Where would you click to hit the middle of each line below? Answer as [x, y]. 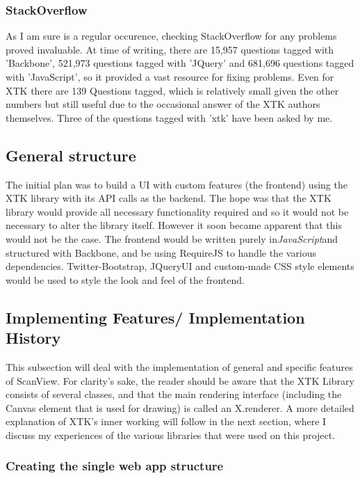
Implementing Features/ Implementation [155, 317]
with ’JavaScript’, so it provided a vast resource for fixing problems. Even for [170, 77]
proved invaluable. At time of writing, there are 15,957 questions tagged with [170, 49]
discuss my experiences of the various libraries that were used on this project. [171, 435]
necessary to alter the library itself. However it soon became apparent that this [174, 225]
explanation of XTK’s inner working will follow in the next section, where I [166, 421]
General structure [71, 155]
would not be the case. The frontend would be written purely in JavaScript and [172, 238]
